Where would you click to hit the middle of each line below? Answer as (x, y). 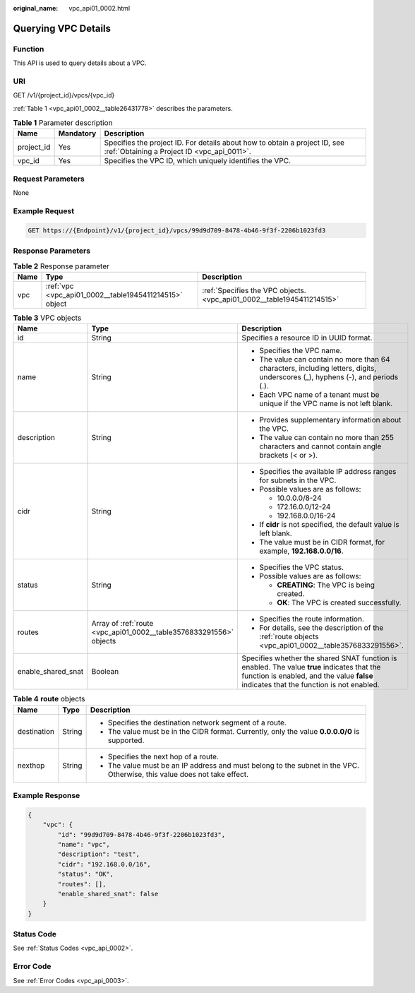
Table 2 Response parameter (61, 266)
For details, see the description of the (321, 628)
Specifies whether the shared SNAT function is (319, 658)
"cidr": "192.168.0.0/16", (104, 864)
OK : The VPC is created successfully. (339, 602)
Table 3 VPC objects (47, 318)
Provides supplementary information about (330, 420)
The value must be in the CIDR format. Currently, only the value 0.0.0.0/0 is (234, 731)
